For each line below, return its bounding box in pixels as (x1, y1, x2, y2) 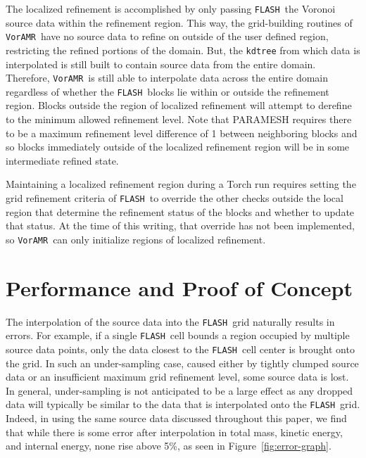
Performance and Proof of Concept (6, 273, 353, 302)
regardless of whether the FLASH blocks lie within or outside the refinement (6, 84, 329, 98)
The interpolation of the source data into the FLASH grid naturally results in (6, 314, 335, 329)
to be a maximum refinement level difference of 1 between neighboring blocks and (6, 125, 358, 140)
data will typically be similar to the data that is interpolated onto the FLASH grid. (6, 397, 360, 412)
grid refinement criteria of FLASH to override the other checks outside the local (6, 191, 343, 205)
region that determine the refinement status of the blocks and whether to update (6, 204, 355, 219)
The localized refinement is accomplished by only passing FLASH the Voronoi (6, 1, 336, 15)
